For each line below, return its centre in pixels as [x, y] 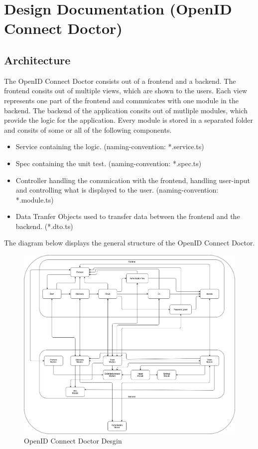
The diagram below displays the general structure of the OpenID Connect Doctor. [129, 243]
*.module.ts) [35, 199]
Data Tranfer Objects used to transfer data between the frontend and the [128, 216]
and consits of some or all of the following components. [88, 129]
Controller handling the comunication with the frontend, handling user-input [133, 180]
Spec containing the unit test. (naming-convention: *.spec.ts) [109, 163]
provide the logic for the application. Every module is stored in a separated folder [129, 120]
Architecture [37, 60]
